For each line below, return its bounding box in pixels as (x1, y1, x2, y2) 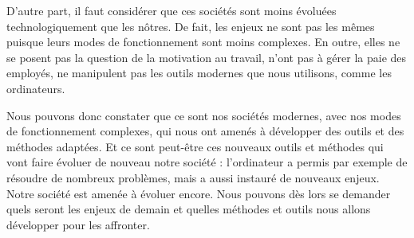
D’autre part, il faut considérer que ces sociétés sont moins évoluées (6, 2, 337, 18)
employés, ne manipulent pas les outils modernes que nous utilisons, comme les (6, 64, 392, 81)
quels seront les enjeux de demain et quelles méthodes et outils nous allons (6, 201, 371, 217)
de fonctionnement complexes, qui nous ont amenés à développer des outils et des (6, 123, 404, 139)
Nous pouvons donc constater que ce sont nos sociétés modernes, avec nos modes (6, 107, 401, 123)
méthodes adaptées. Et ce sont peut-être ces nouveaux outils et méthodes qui (6, 138, 384, 154)
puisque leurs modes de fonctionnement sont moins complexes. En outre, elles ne (6, 33, 400, 50)
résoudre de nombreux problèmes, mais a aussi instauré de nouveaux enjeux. (6, 169, 380, 185)
